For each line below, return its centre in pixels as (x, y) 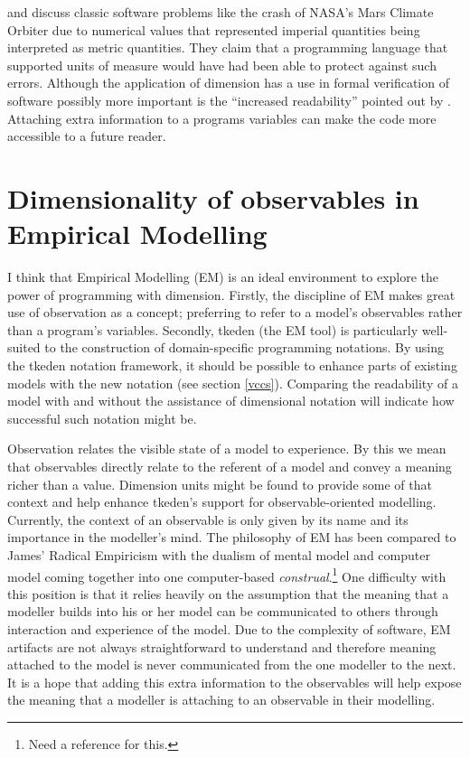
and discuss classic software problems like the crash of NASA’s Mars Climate (221, 12)
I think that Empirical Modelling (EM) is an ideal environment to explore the (223, 277)
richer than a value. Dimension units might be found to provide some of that (220, 484)
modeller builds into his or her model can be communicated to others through (223, 611)
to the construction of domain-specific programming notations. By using (244, 347)
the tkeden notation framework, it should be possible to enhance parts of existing (232, 365)
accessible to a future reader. (87, 136)
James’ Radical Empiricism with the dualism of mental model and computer (219, 554)
